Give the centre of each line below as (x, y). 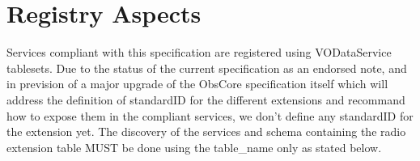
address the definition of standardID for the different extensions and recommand (206, 99)
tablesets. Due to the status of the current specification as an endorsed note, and (207, 68)
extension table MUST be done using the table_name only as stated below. (194, 147)
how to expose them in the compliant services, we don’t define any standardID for (210, 115)
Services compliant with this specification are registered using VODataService (199, 52)
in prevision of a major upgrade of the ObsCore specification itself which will (197, 84)
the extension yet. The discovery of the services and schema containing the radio (206, 131)
